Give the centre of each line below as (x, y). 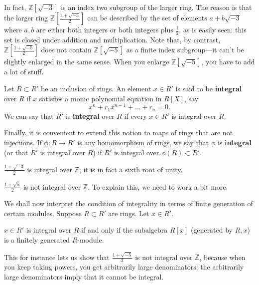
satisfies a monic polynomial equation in (100, 98)
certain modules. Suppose (43, 213)
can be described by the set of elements (147, 17)
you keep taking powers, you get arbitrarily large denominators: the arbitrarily (124, 267)
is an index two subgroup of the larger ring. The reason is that (156, 7)
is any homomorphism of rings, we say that (143, 142)
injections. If (23, 142)
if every (135, 116)
